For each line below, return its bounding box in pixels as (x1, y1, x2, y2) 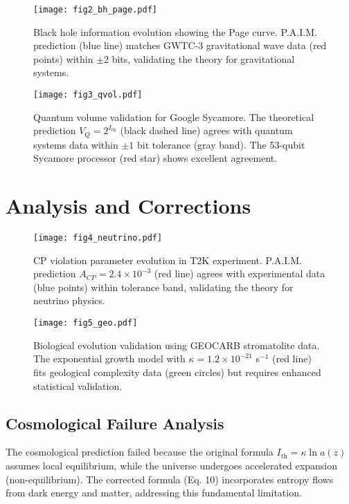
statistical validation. (33, 378, 123, 393)
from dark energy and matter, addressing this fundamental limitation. (6, 485, 302, 500)
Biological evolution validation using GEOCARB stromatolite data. (33, 337, 320, 352)
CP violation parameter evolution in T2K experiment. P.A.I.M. (33, 252, 302, 267)
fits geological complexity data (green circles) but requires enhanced (33, 364, 321, 379)
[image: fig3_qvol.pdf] (33, 90, 143, 100)
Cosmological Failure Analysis (6, 412, 224, 433)
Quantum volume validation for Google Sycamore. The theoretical (33, 109, 314, 124)
